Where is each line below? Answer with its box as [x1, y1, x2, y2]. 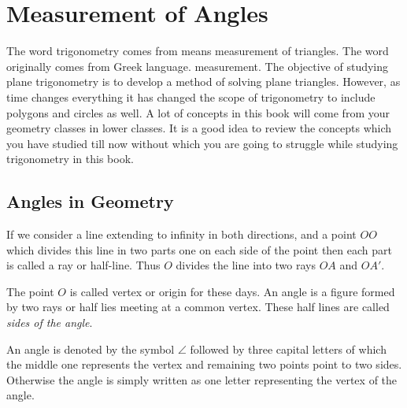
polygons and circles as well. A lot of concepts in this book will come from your [6, 104, 390, 121]
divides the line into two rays [176, 257, 316, 273]
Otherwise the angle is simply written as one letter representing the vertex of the [6, 371, 398, 388]
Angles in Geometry [6, 189, 174, 213]
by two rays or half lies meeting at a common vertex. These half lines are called [6, 299, 390, 315]
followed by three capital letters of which [190, 340, 387, 357]
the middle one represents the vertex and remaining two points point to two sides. [6, 356, 402, 373]
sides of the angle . [6, 314, 93, 331]
